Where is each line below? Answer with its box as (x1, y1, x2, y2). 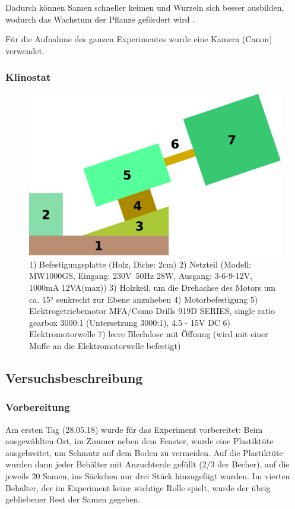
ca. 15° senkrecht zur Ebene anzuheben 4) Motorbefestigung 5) (29, 293, 258, 305)
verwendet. (5, 44, 45, 56)
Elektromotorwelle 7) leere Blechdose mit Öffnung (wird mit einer (29, 328, 268, 340)
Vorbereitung (5, 400, 70, 414)
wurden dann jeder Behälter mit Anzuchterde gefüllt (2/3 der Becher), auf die (5, 458, 290, 470)
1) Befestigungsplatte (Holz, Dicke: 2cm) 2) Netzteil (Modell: (29, 257, 251, 270)
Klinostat (5, 70, 51, 84)
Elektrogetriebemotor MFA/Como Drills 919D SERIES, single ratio (29, 304, 275, 317)
